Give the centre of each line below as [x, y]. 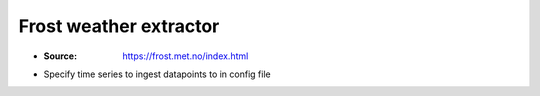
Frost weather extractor [119, 26]
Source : [60, 56]
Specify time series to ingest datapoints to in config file [157, 74]
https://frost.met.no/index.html [185, 56]
